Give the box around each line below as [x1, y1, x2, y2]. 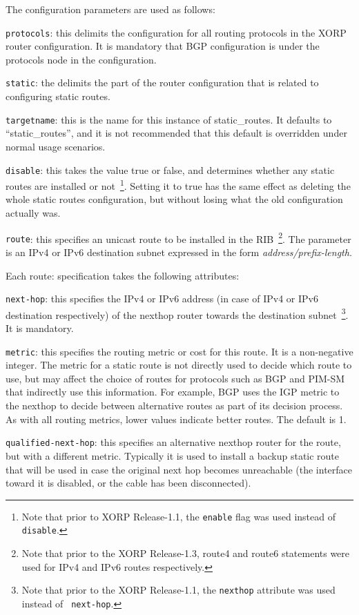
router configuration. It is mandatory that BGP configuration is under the [6, 39, 320, 53]
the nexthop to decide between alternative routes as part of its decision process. [6, 398, 343, 413]
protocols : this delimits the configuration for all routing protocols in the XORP [6, 25, 347, 39]
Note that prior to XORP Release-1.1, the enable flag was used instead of [21, 509, 336, 523]
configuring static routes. [6, 89, 110, 104]
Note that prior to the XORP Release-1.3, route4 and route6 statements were [21, 546, 350, 560]
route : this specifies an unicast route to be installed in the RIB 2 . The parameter [6, 229, 351, 246]
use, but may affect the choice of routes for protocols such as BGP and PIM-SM [6, 371, 345, 385]
